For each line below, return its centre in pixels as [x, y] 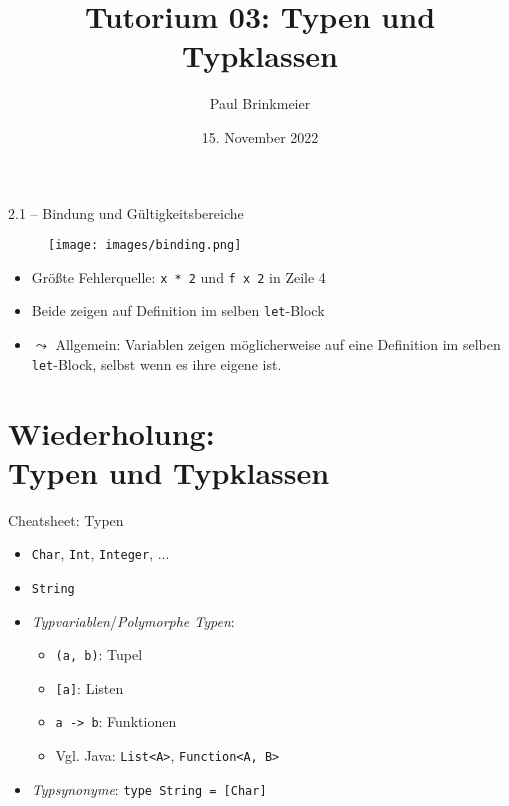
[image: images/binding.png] [145, 245]
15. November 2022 [260, 136]
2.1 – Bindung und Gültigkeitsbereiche [126, 212]
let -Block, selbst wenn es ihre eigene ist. [156, 363]
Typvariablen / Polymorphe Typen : [133, 620]
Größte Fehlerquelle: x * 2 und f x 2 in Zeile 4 [178, 276]
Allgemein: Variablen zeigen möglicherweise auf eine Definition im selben [278, 344]
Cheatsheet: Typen [66, 519]
